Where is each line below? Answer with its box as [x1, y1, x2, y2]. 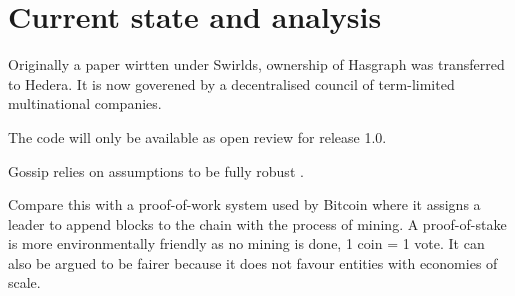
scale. [8, 272, 41, 293]
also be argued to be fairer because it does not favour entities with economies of [8, 252, 498, 273]
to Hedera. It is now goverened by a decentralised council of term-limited [8, 73, 455, 94]
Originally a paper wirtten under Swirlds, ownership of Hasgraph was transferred [8, 54, 505, 75]
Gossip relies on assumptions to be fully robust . [8, 160, 304, 181]
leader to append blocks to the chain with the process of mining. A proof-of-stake [8, 213, 507, 234]
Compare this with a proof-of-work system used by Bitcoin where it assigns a [8, 194, 481, 215]
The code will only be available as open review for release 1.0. [8, 126, 387, 147]
